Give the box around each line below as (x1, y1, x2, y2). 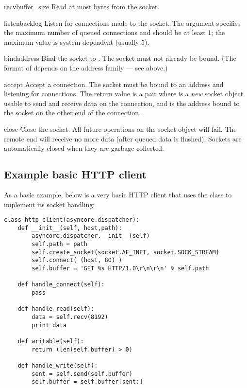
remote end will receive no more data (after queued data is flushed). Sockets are (4, 133, 242, 143)
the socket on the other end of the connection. (4, 107, 141, 118)
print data (32, 321, 66, 329)
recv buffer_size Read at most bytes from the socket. (4, 1, 160, 11)
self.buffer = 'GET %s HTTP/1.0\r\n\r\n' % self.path (32, 265, 209, 272)
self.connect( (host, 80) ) (32, 257, 122, 264)
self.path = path (32, 241, 87, 248)
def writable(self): (17, 337, 84, 345)
